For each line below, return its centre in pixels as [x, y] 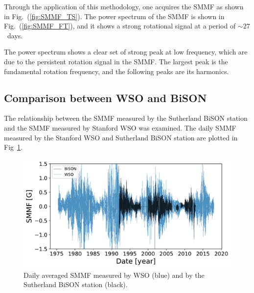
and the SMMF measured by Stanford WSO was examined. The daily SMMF [120, 127]
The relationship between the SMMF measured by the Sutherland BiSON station [126, 118]
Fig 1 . [13, 147]
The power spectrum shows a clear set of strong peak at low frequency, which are [126, 52]
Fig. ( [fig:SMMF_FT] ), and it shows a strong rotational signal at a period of [120, 26]
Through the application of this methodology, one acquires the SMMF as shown [124, 6]
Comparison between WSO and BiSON [105, 97]
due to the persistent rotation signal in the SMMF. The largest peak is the [116, 61]
